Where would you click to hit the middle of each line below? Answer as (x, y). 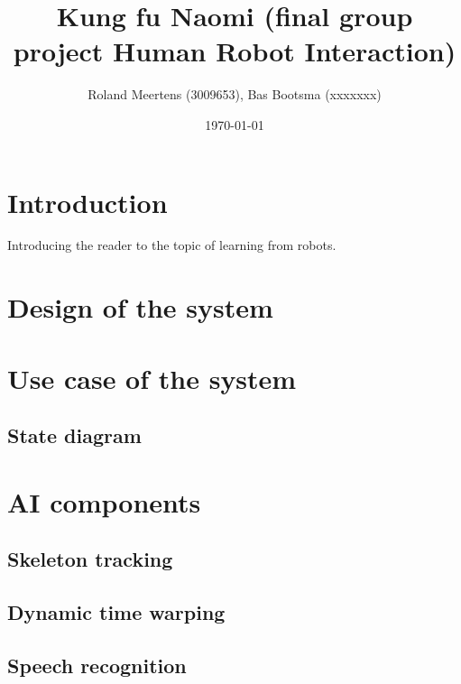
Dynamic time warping (116, 612)
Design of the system (140, 307)
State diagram (74, 435)
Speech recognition (97, 665)
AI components (104, 501)
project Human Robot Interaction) (235, 51)
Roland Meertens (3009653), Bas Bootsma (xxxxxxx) (235, 94)
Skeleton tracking (90, 559)
